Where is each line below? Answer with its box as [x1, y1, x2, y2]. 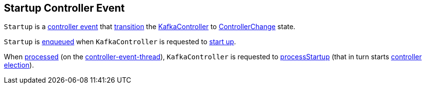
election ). [4, 61, 34, 70]
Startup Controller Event [4, 2, 125, 14]
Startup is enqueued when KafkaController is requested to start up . [4, 37, 236, 46]
